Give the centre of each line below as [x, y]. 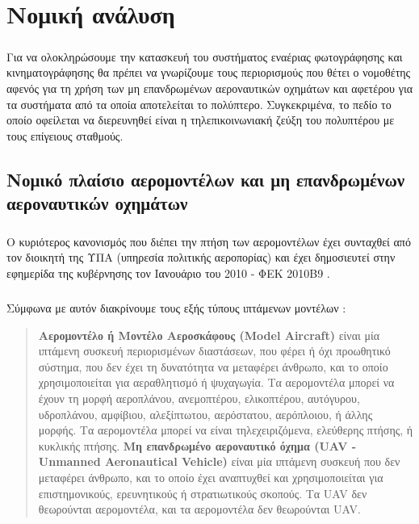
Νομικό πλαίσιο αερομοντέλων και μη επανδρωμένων [206, 179]
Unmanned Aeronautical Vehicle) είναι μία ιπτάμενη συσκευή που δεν [219, 461]
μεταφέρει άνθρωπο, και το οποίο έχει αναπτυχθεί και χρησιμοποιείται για [211, 477]
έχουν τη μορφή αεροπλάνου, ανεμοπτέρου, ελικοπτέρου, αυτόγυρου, [199, 398]
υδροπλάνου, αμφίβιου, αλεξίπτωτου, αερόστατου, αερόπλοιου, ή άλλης [205, 414]
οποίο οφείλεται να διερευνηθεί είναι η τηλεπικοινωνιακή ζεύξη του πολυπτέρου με [201, 120]
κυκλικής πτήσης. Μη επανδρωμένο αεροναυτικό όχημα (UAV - [197, 445]
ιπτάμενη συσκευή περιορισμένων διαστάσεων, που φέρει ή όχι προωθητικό [214, 351]
